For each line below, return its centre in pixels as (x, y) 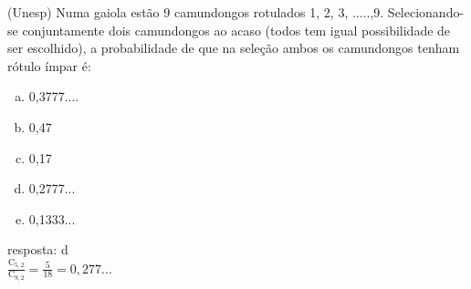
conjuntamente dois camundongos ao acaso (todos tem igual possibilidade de (236, 30)
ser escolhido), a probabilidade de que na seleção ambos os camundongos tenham (234, 48)
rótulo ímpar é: (49, 65)
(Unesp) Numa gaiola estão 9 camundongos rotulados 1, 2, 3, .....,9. (196, 12)
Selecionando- (426, 12)
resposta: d (38, 249)
